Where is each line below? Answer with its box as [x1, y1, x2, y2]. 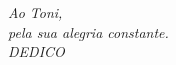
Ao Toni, [8, 2, 63, 22]
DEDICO [8, 41, 65, 62]
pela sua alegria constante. [8, 21, 169, 42]
